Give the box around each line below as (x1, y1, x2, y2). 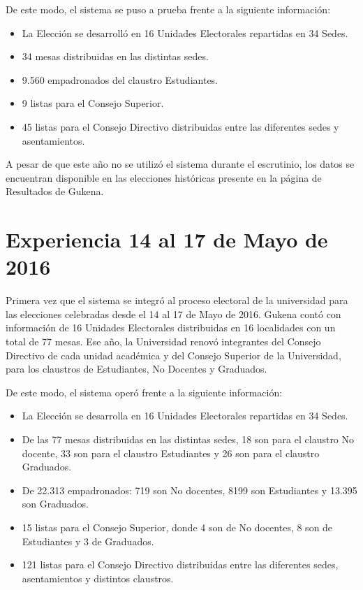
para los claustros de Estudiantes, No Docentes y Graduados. (6, 361, 267, 376)
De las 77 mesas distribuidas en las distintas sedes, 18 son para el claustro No (22, 432, 355, 446)
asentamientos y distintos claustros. (22, 570, 174, 585)
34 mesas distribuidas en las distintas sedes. (22, 49, 209, 64)
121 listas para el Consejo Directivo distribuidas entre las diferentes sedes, (22, 557, 339, 572)
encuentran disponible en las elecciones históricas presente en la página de (6, 170, 322, 185)
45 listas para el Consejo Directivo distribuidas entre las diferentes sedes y (22, 119, 339, 134)
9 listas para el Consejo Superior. (22, 96, 164, 110)
